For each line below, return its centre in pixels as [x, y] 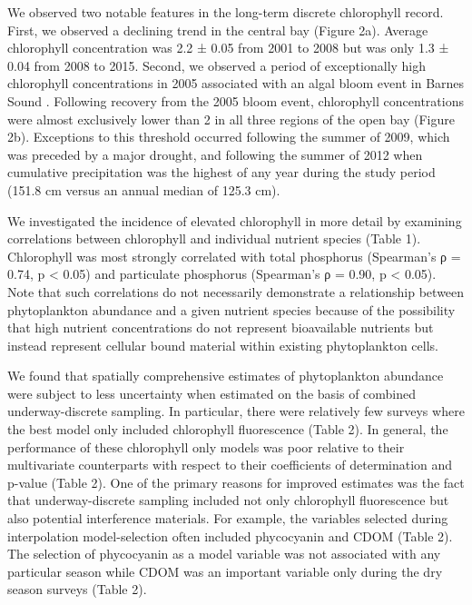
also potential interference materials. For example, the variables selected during [228, 518]
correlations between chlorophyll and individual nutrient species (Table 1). [214, 238]
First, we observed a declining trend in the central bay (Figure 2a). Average [218, 30]
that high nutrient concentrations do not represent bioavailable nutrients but [221, 327]
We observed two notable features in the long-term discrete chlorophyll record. [226, 12]
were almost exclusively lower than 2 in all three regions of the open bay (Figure [231, 119]
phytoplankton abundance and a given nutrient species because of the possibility [231, 309]
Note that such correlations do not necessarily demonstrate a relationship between [236, 291]
